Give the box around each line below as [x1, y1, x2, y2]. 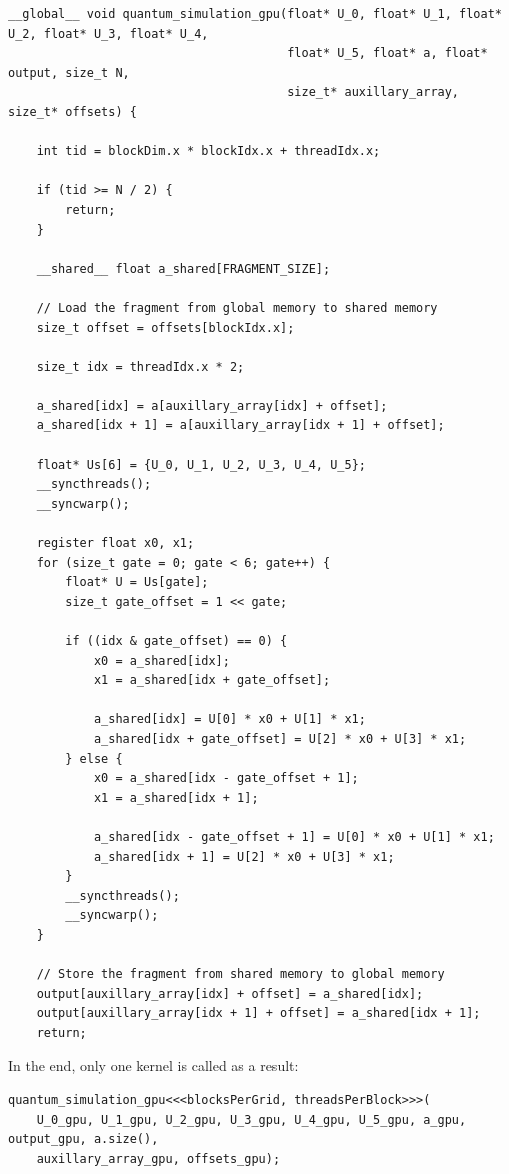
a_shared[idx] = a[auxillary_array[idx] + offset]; [36, 398, 388, 413]
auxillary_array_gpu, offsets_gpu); [36, 1151, 281, 1166]
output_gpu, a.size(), [8, 1132, 159, 1147]
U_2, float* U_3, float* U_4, [8, 26, 209, 41]
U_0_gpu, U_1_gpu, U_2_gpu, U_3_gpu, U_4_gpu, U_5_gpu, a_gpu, [36, 1112, 467, 1127]
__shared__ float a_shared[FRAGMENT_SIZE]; [36, 261, 331, 276]
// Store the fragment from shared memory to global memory [36, 967, 445, 982]
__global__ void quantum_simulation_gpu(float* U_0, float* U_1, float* [8, 7, 502, 21]
